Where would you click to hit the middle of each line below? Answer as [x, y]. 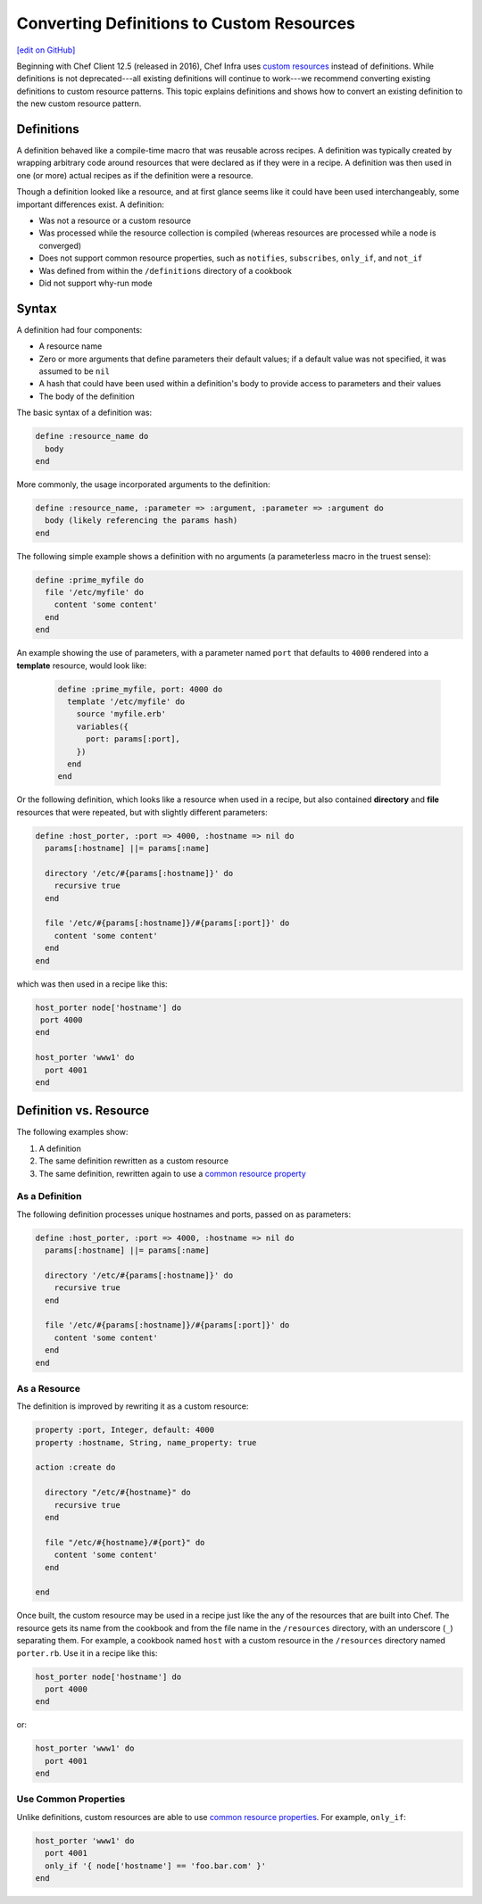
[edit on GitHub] [46, 50]
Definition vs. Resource [83, 1111]
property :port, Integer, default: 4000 [125, 1430]
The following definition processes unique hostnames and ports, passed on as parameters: [184, 1214]
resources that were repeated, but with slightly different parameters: [142, 812]
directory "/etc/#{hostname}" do [118, 1493]
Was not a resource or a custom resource [115, 220]
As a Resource [48, 1388]
